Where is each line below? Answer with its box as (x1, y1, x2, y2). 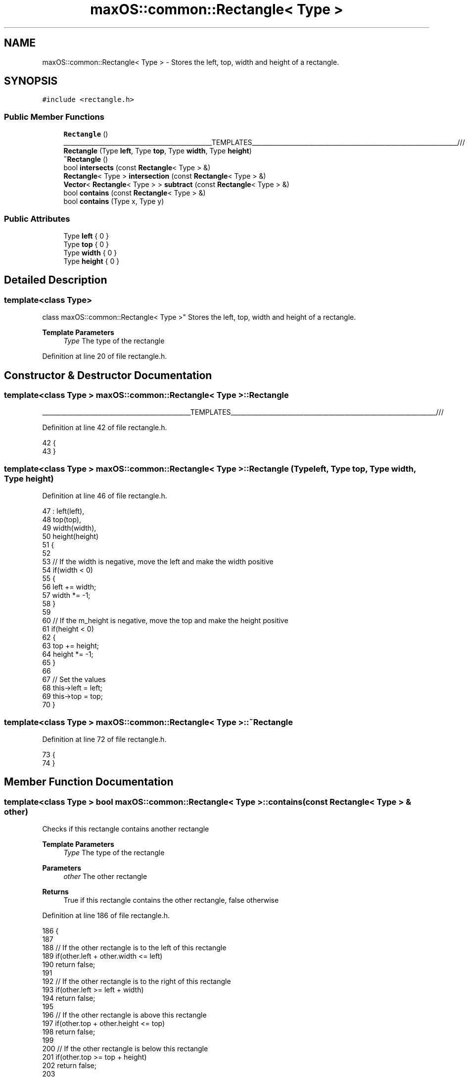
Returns (42, 887, 69, 896)
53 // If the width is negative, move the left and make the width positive (42, 557, 274, 566)
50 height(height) (42, 532, 99, 541)
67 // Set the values (42, 675, 106, 684)
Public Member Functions (4, 111, 104, 122)
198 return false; (42, 1028, 95, 1036)
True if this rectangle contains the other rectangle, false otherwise (63, 896, 279, 905)
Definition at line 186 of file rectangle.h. (42, 911, 170, 920)
